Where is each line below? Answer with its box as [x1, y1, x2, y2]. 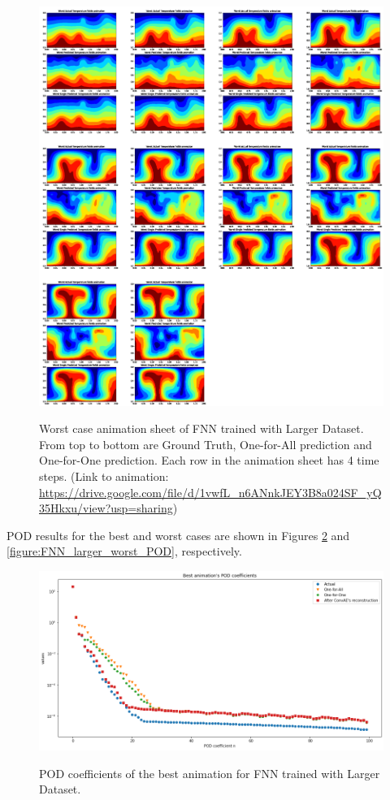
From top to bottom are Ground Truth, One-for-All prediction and [39, 435, 372, 452]
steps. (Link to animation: [39, 468, 169, 485]
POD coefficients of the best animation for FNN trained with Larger [39, 764, 380, 781]
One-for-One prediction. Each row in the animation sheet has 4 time [39, 452, 379, 469]
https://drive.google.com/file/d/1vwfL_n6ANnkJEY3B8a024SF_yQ [39, 483, 382, 500]
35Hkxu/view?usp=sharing [39, 499, 173, 517]
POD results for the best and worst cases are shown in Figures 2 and [6, 526, 350, 543]
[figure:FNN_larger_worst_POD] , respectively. [6, 543, 242, 560]
